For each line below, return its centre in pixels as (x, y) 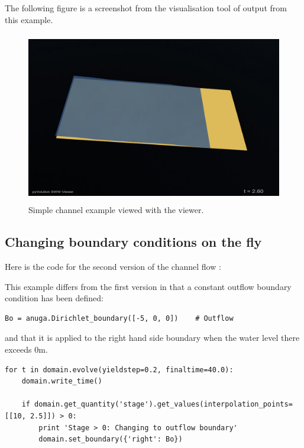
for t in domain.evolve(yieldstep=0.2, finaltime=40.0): (119, 370)
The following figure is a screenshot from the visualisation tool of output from (146, 8)
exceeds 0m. (26, 349)
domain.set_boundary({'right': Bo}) (111, 439)
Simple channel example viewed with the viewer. (116, 210)
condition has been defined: (54, 298)
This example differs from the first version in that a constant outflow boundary (148, 286)
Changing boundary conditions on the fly (133, 242)
